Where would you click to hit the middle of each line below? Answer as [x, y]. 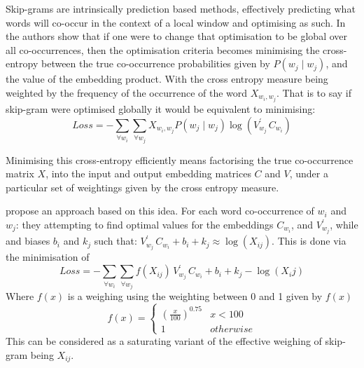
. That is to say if [314, 92]
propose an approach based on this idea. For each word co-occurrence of [160, 211]
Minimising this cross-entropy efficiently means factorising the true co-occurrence [180, 159]
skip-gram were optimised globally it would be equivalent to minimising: [161, 109]
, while [344, 224]
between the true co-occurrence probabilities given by [155, 63]
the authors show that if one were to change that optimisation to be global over [176, 36]
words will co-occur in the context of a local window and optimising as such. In [176, 22]
